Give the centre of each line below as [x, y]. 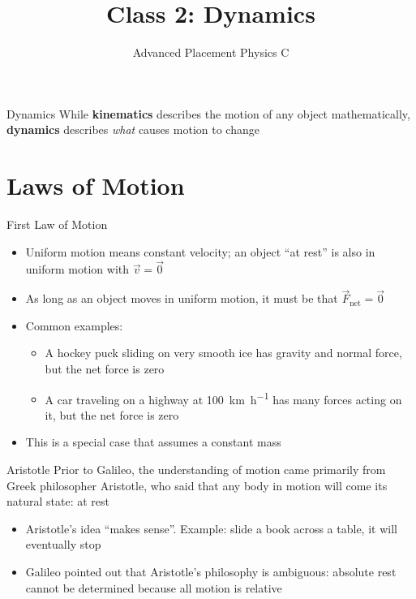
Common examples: [74, 325]
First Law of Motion [57, 224]
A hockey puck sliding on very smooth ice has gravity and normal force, [223, 353]
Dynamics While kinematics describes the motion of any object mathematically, [208, 113]
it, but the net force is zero [112, 414]
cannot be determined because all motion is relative [154, 587]
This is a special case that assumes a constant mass [153, 442]
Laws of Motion [96, 185]
